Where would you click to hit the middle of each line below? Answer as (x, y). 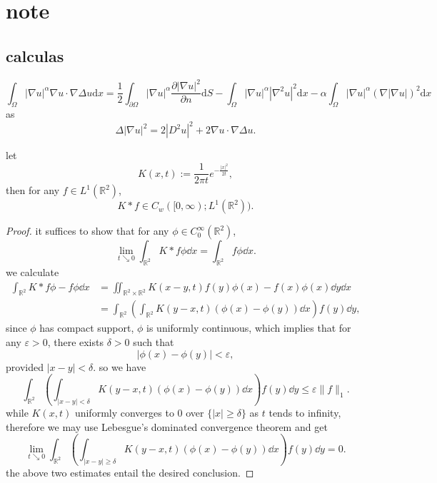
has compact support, (87, 328)
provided (25, 366)
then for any (33, 190)
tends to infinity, (305, 412)
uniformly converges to (124, 412)
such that (154, 341)
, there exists (75, 341)
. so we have (120, 366)
